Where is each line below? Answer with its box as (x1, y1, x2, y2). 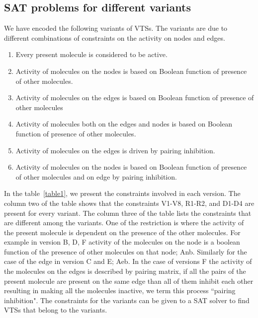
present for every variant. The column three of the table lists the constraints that (4, 207, 252, 218)
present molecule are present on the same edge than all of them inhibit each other (4, 275, 254, 286)
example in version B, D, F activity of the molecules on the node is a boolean (4, 237, 240, 247)
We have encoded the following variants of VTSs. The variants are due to (4, 23, 228, 33)
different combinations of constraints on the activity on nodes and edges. (4, 32, 225, 43)
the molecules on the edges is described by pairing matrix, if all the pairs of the (4, 266, 246, 276)
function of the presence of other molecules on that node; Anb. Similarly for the (4, 246, 247, 256)
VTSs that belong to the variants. (4, 305, 107, 315)
